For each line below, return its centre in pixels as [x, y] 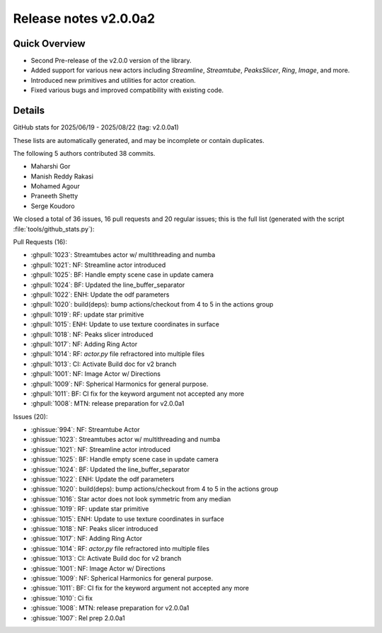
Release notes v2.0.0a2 [84, 18]
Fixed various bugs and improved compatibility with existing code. [127, 90]
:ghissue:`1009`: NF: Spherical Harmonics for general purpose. [122, 578]
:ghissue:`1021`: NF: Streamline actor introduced [101, 449]
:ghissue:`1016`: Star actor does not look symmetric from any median [131, 498]
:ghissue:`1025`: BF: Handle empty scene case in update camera [125, 460]
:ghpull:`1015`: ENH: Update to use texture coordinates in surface [125, 324]
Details [29, 111]
